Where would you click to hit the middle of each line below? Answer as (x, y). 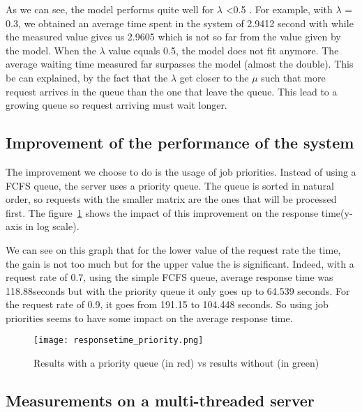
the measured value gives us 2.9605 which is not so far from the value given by (173, 37)
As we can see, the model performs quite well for (110, 9)
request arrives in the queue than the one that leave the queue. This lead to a (172, 91)
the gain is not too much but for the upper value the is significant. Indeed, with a (180, 263)
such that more (293, 77)
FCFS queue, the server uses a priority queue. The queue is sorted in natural (170, 185)
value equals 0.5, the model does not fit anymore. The (224, 50)
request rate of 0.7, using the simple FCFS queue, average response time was (169, 277)
